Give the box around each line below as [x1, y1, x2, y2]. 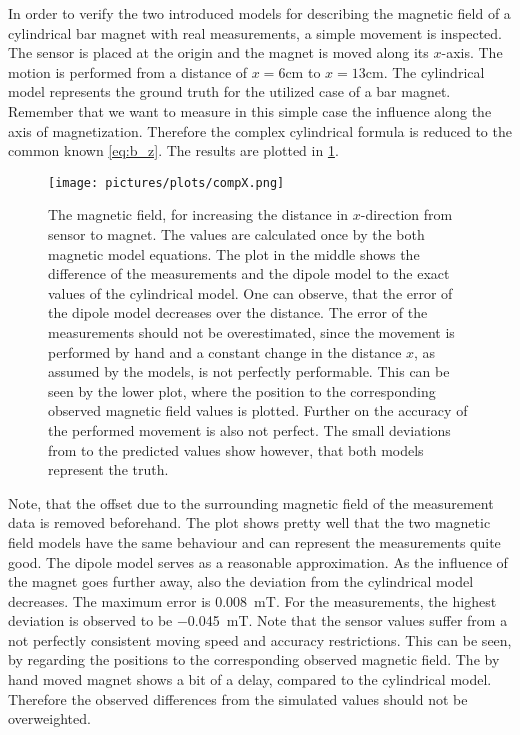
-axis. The [441, 42, 503, 63]
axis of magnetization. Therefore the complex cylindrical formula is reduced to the [8, 120, 512, 141]
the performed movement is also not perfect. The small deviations [48, 419, 451, 440]
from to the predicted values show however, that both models [48, 439, 424, 460]
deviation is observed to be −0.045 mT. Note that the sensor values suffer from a [8, 610, 508, 631]
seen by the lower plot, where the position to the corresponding [48, 380, 436, 401]
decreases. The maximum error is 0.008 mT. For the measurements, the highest [8, 590, 497, 611]
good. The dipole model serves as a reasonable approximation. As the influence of [8, 551, 508, 572]
